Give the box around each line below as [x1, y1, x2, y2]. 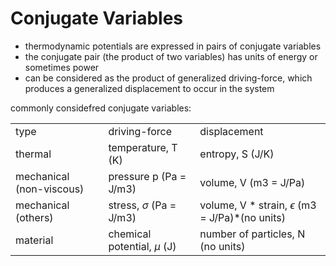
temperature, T [108, 140, 178, 154]
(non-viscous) [15, 182, 85, 196]
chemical [108, 227, 152, 241]
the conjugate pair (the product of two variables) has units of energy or [24, 50, 318, 62]
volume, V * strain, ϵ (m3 [199, 198, 317, 212]
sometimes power [24, 61, 100, 73]
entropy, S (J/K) [199, 147, 275, 161]
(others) [15, 210, 54, 224]
